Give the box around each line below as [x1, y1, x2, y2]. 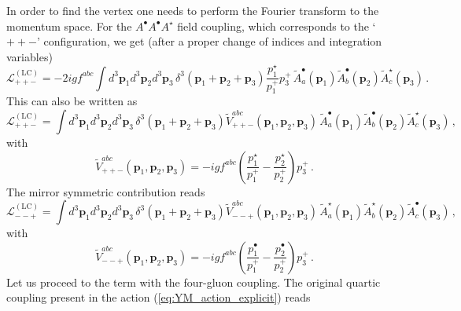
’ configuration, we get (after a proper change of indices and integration [36, 33, 382, 49]
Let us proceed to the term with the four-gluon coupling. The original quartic [6, 273, 381, 290]
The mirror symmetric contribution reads [6, 183, 205, 199]
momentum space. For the [6, 17, 132, 34]
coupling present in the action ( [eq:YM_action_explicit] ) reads [6, 289, 311, 306]
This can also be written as [6, 93, 138, 109]
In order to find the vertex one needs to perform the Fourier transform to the [6, 2, 379, 18]
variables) [6, 48, 53, 64]
